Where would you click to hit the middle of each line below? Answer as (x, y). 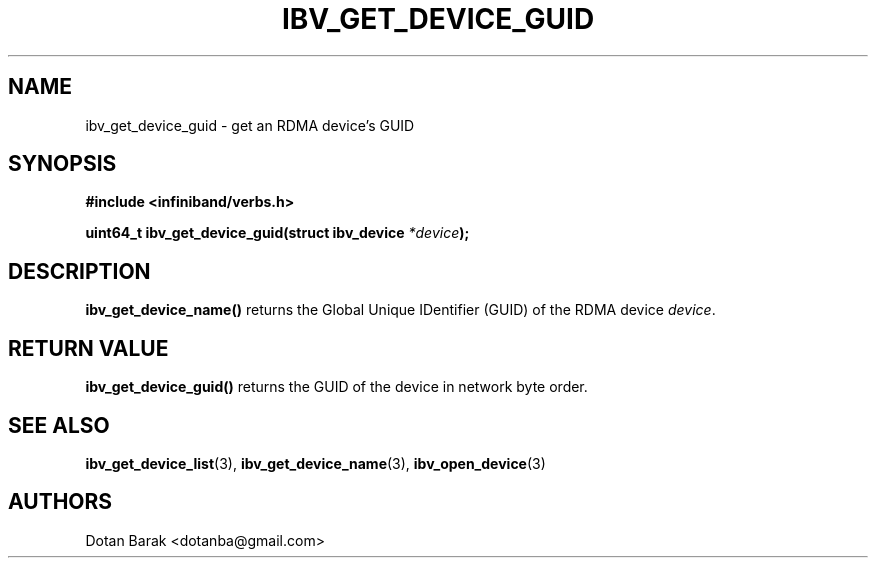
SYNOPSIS (62, 164)
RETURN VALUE (88, 348)
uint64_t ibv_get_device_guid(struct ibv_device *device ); (277, 233)
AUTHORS (60, 502)
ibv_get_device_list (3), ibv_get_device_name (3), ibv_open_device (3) (315, 463)
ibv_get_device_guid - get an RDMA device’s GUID (250, 125)
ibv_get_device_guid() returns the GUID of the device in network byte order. (336, 387)
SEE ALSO (59, 425)
